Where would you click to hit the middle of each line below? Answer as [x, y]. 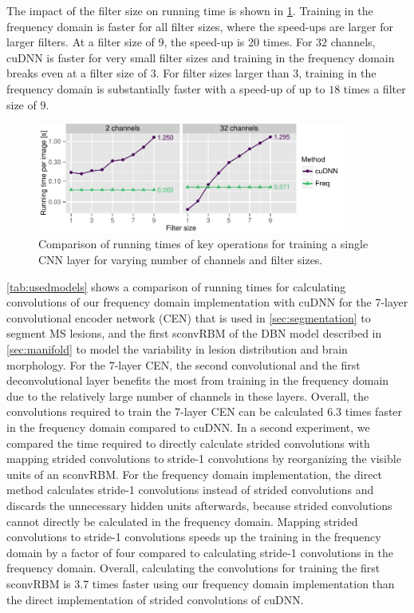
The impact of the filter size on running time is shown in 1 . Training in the [190, 10]
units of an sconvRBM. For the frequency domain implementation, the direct [195, 474]
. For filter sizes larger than [223, 73]
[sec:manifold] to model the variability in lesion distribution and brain [177, 349]
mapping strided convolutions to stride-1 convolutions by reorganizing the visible [204, 459]
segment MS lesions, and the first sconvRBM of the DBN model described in [194, 333]
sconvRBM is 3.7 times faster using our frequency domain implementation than [201, 583]
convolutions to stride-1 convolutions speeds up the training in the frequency [194, 537]
